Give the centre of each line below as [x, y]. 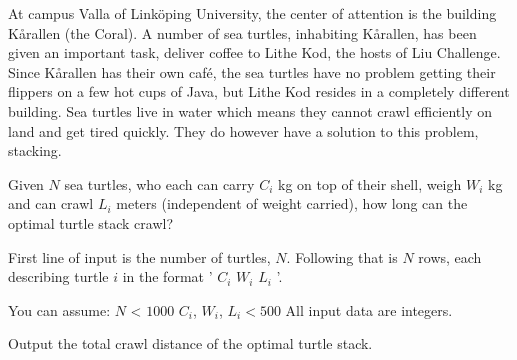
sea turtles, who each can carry [159, 183]
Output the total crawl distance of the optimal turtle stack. [190, 343]
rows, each [450, 256]
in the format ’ [167, 276]
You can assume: [59, 309]
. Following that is [342, 256]
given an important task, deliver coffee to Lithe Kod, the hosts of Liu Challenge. [254, 52]
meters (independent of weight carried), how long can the [292, 203]
